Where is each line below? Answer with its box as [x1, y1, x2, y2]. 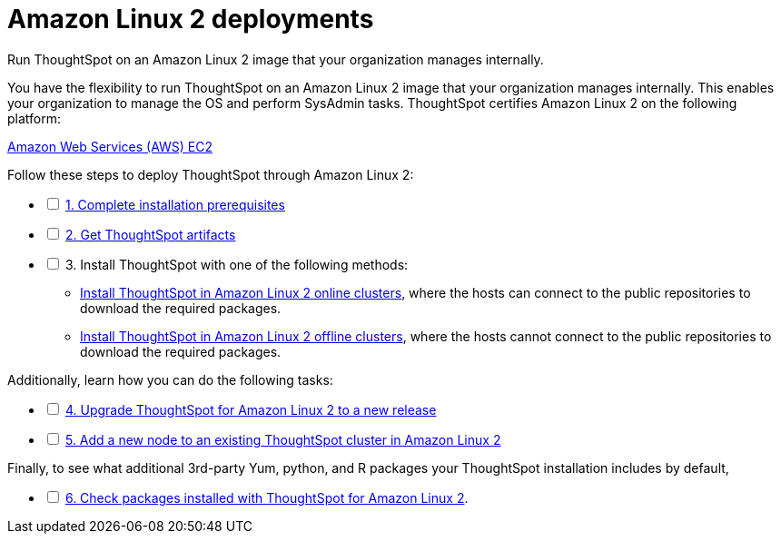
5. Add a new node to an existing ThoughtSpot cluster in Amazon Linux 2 [64, 431, 501, 448]
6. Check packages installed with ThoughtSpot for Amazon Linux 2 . [64, 489, 469, 506]
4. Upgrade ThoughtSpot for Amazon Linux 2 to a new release [64, 401, 437, 418]
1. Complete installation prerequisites [64, 196, 285, 212]
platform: [7, 110, 62, 126]
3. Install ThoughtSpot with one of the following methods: [64, 256, 409, 272]
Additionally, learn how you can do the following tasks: [7, 371, 333, 388]
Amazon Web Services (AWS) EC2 [7, 138, 213, 154]
